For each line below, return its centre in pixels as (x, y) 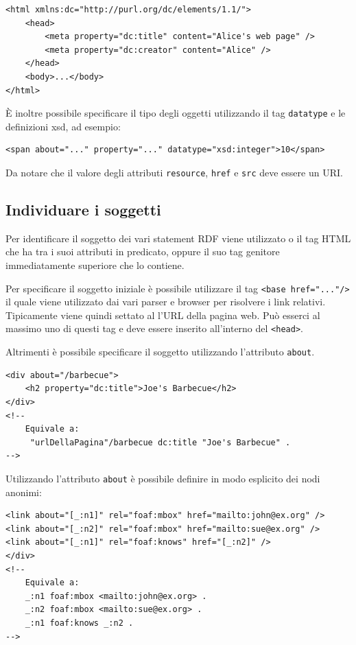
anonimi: (24, 492)
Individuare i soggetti (83, 210)
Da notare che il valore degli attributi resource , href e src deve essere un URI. (174, 172)
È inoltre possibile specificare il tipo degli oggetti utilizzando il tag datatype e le (176, 113)
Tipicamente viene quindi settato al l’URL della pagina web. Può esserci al (163, 315)
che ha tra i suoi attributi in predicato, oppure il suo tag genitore (143, 251)
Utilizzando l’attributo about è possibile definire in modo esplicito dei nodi (163, 478)
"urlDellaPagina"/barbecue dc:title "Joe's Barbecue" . (160, 442)
